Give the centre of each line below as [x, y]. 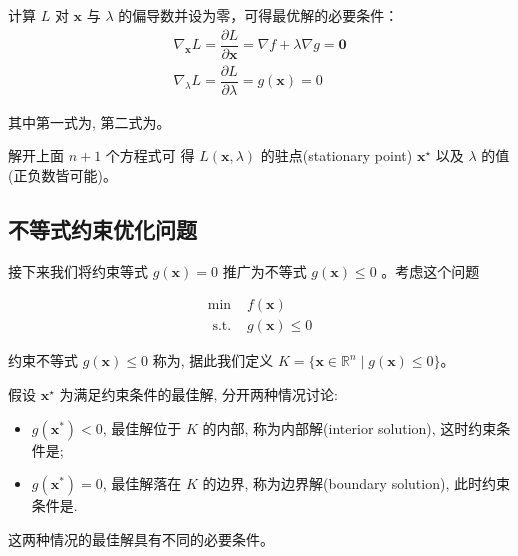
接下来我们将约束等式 [78, 270]
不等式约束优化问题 [102, 228]
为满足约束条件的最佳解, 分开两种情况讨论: [198, 394]
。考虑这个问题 [430, 270]
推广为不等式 [264, 270]
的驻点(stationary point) [336, 155]
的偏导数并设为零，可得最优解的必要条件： [258, 15]
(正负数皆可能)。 [62, 174]
